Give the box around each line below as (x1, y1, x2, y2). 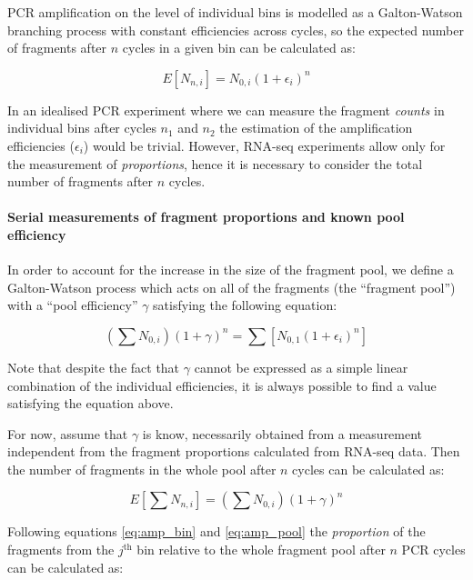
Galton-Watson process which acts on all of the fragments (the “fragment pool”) (7, 277, 456, 296)
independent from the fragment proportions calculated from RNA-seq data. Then (7, 442, 460, 461)
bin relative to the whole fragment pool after (136, 540, 386, 559)
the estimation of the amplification (219, 118, 413, 137)
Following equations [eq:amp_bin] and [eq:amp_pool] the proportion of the (7, 522, 426, 541)
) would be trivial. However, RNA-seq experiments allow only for (83, 135, 446, 155)
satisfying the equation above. (7, 394, 174, 413)
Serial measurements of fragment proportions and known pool (7, 207, 405, 226)
